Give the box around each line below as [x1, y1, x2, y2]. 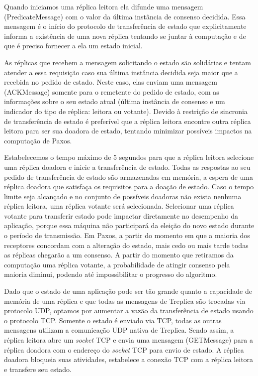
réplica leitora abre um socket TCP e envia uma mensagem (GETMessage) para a [4, 335, 253, 345]
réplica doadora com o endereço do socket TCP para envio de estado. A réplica [4, 344, 244, 355]
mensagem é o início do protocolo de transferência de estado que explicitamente [4, 21, 247, 31]
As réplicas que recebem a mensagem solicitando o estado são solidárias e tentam [4, 57, 251, 67]
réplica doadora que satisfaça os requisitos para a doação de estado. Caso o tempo [4, 181, 254, 192]
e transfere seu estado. [4, 364, 72, 374]
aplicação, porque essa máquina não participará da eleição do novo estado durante [4, 220, 255, 231]
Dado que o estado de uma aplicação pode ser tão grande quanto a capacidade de [4, 286, 252, 296]
